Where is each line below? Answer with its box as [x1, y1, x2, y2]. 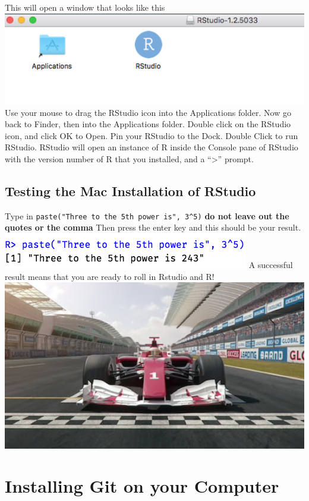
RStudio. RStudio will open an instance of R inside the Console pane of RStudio [5, 141, 298, 153]
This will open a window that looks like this [5, 1, 165, 13]
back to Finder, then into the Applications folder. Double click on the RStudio [5, 118, 291, 130]
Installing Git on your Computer [5, 474, 279, 498]
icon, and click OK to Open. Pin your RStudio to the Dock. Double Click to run [5, 129, 298, 141]
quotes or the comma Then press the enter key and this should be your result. [5, 221, 301, 234]
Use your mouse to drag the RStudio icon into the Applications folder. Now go [5, 106, 291, 118]
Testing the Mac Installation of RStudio [5, 181, 256, 200]
